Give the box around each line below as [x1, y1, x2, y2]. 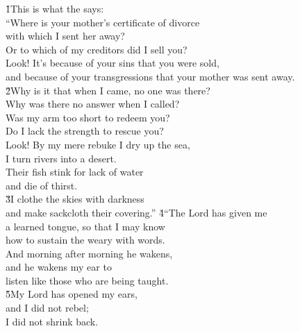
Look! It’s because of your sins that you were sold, [6, 56, 219, 70]
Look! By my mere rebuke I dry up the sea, [6, 137, 190, 151]
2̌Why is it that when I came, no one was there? [6, 83, 210, 97]
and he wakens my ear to [6, 260, 112, 274]
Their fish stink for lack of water [6, 164, 144, 179]
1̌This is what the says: [6, 1, 104, 15]
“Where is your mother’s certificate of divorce [6, 15, 200, 29]
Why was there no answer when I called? [6, 96, 180, 111]
